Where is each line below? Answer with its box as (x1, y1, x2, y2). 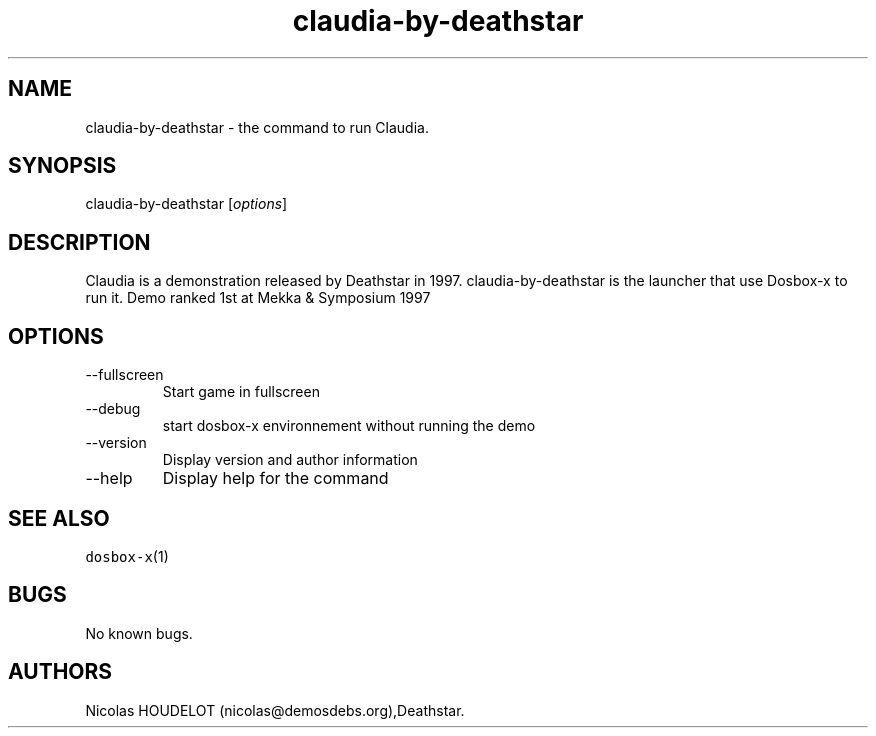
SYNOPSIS (8, 153, 117, 179)
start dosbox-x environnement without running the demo (162, 417, 536, 435)
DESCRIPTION (8, 229, 151, 255)
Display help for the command (162, 468, 389, 489)
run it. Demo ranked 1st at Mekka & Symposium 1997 (85, 289, 431, 307)
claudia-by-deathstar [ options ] (85, 195, 288, 213)
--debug (85, 400, 141, 418)
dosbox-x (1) (85, 547, 169, 565)
